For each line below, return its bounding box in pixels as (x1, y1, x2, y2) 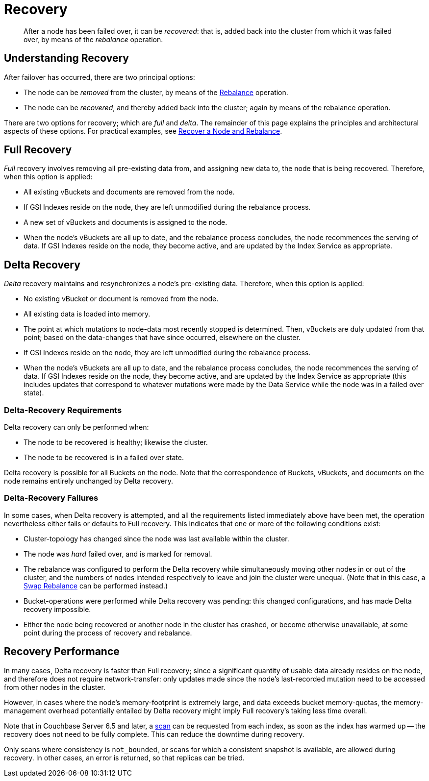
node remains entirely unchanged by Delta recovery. (4, 477, 174, 486)
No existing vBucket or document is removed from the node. (24, 294, 219, 303)
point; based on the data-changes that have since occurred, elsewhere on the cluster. (24, 333, 301, 342)
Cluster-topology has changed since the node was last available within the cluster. (24, 534, 289, 543)
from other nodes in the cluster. (4, 683, 105, 691)
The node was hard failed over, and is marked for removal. (24, 549, 212, 558)
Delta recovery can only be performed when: (4, 423, 149, 432)
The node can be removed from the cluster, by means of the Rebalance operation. (24, 88, 288, 97)
